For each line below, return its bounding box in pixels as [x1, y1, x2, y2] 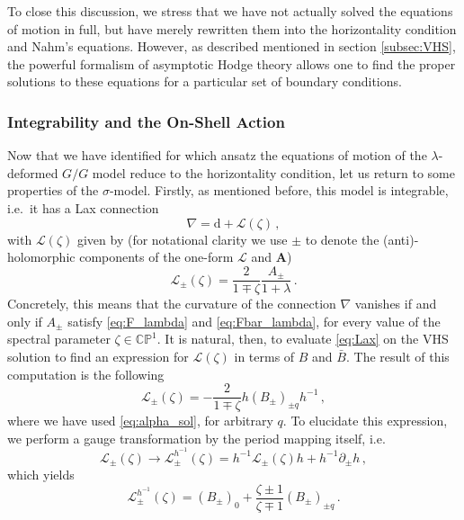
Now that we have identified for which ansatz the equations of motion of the [7, 146, 427, 165]
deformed [7, 163, 58, 182]
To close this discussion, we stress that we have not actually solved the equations [7, 2, 453, 20]
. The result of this [345, 347, 450, 366]
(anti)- [383, 229, 419, 248]
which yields [7, 464, 75, 483]
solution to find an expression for [7, 347, 189, 366]
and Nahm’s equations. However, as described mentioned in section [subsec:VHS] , [7, 37, 456, 56]
